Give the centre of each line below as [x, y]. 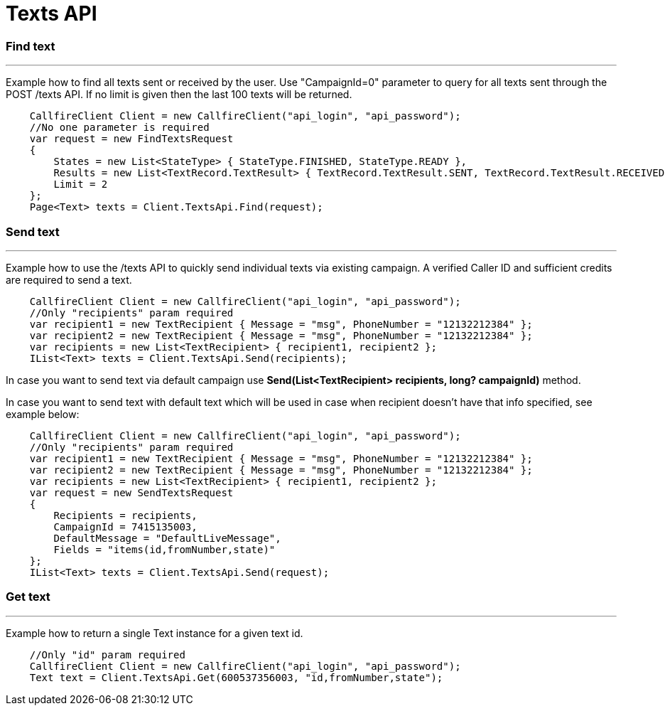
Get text [28, 597]
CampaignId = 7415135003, [125, 526]
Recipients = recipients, [125, 515]
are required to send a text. [69, 279]
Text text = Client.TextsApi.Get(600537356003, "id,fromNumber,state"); [236, 677]
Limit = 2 [81, 185]
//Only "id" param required [107, 654]
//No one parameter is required [119, 128]
